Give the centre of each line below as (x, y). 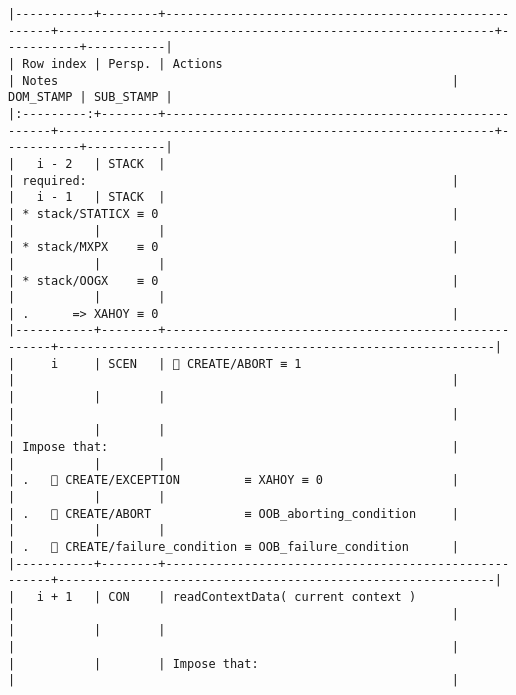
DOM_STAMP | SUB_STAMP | (90, 97)
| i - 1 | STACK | (87, 197)
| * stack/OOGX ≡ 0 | (234, 280)
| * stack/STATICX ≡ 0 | (234, 213)
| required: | (234, 180)
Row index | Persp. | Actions (122, 63)
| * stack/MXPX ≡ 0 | (234, 247)
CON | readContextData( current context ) (262, 596)
